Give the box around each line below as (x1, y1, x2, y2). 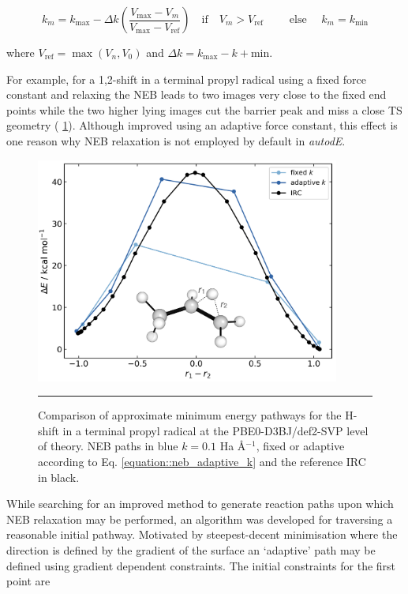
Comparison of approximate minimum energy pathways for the (38, 407, 342, 423)
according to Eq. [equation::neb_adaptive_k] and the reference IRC (38, 453, 366, 470)
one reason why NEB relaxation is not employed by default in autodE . (6, 132, 346, 148)
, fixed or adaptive (256, 438, 345, 454)
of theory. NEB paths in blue (38, 438, 178, 454)
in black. (38, 468, 80, 485)
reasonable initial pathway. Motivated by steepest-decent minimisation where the (6, 526, 398, 543)
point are (6, 573, 51, 589)
